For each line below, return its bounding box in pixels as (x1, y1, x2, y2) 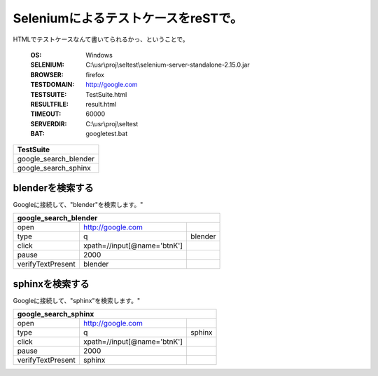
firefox (85, 70, 105, 79)
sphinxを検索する (13, 278, 90, 290)
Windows (85, 51, 113, 59)
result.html (85, 100, 117, 108)
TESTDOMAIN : (30, 81, 75, 89)
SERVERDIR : (30, 119, 67, 128)
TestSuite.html (85, 90, 127, 98)
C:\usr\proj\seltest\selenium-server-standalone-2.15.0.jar (85, 60, 250, 69)
